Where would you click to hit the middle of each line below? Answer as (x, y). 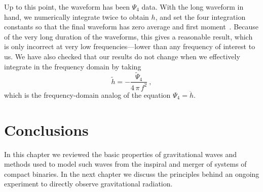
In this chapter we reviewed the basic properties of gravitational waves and (120, 154)
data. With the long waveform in (193, 7)
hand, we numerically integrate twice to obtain (77, 16)
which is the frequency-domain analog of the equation (87, 94)
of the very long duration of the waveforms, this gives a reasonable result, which (128, 36)
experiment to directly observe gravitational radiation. (88, 184)
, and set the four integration (200, 16)
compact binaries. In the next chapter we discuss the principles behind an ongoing (132, 174)
